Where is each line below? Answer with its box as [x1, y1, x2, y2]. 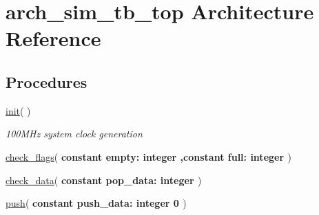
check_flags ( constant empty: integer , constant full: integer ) [6, 149, 291, 163]
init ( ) [6, 103, 31, 117]
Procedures [6, 71, 88, 92]
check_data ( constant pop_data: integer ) [6, 172, 202, 187]
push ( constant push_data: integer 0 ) [6, 196, 187, 210]
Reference [6, 24, 101, 52]
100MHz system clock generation [6, 126, 143, 141]
